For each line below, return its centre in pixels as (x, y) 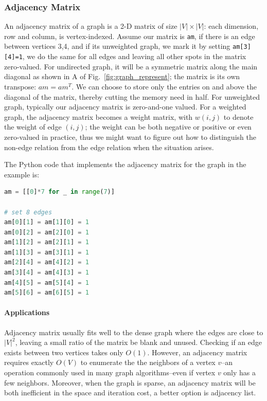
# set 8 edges (28, 212)
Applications (27, 312)
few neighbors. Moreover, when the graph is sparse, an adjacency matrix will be (130, 382)
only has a (240, 372)
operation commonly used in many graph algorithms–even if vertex (110, 372)
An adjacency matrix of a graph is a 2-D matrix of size (91, 26)
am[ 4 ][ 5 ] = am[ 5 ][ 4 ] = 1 (47, 282)
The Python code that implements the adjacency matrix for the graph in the (125, 164)
